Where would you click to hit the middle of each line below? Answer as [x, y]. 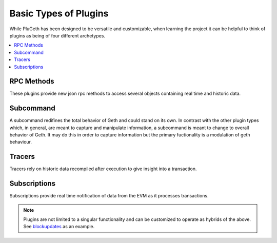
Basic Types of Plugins [59, 13]
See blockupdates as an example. [59, 227]
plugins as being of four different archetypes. [57, 35]
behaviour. [21, 142]
